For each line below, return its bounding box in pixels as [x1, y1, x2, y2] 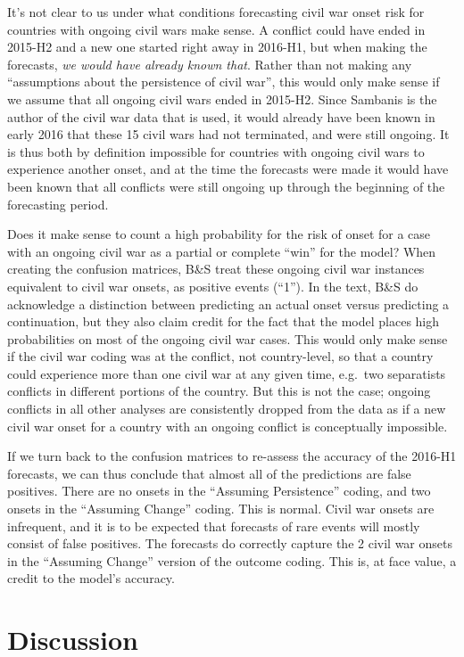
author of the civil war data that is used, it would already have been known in [7, 107, 435, 126]
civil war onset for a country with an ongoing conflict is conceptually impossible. [7, 416, 448, 435]
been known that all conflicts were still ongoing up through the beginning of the [7, 177, 445, 195]
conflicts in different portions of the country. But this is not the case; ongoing [7, 382, 431, 400]
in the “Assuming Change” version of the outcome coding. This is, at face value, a [7, 551, 457, 570]
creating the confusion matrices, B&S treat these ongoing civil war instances [7, 259, 425, 278]
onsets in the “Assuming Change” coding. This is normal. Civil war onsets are [7, 499, 435, 518]
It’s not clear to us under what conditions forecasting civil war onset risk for [7, 3, 425, 21]
